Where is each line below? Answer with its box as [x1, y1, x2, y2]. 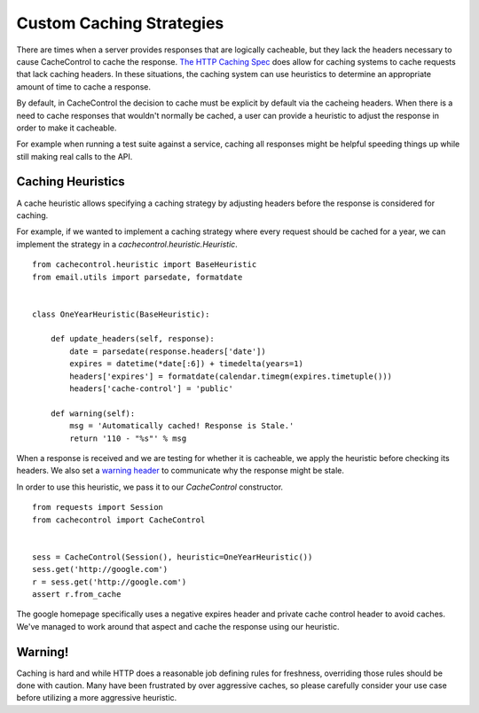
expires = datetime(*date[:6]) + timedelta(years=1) [69, 359, 303, 369]
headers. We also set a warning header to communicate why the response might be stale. [16, 466, 345, 476]
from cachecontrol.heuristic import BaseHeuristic [32, 260, 257, 270]
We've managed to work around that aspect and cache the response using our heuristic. [16, 621, 340, 631]
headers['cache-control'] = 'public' [69, 384, 234, 394]
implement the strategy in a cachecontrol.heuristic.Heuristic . [16, 239, 239, 249]
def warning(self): [50, 408, 136, 419]
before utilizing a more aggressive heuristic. [16, 693, 177, 703]
